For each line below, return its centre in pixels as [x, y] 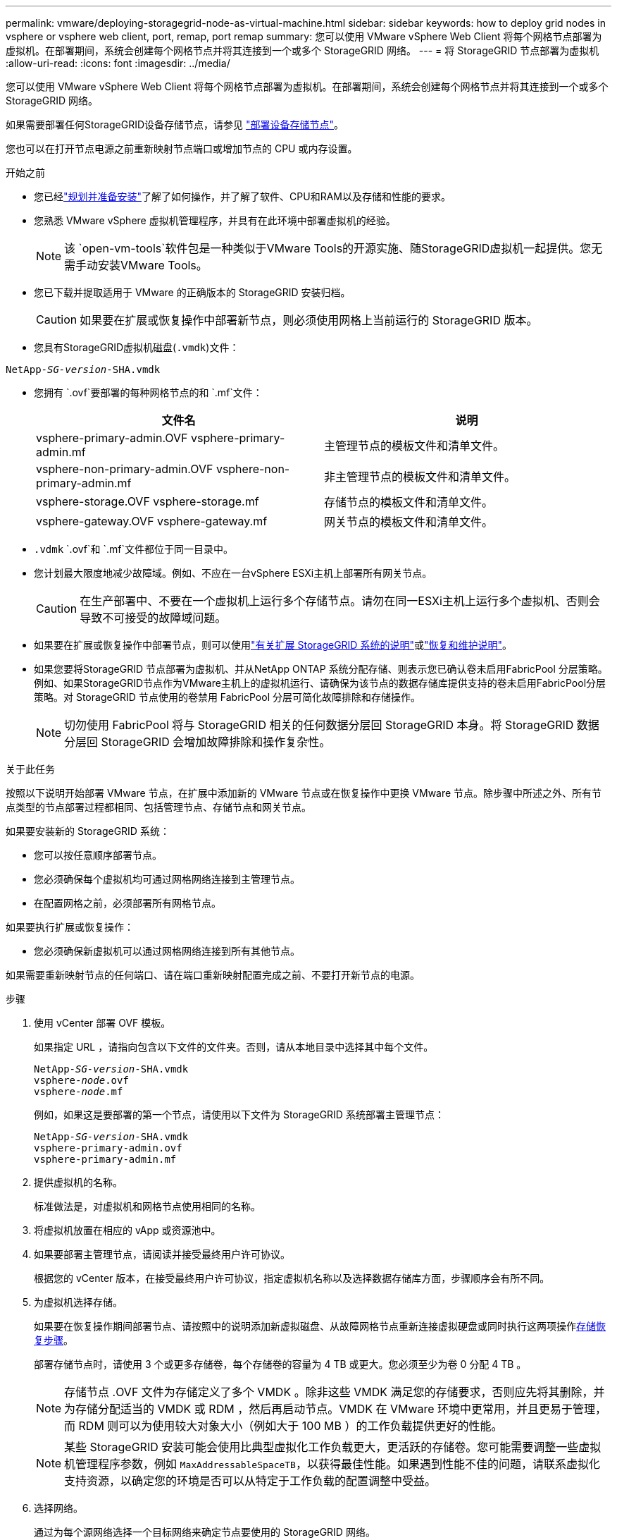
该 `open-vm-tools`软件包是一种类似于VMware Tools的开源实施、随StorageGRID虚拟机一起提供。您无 [334, 248]
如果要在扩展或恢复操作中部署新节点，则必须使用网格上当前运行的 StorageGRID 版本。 [309, 320]
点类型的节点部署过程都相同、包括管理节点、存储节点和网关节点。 [158, 807]
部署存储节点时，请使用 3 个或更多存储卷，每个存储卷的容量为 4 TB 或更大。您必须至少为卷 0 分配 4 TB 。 [280, 1364]
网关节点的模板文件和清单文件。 [409, 522]
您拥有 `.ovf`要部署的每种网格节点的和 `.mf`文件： [148, 392]
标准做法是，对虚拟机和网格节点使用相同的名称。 [147, 1206]
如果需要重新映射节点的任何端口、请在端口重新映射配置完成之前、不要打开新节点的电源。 [213, 975]
